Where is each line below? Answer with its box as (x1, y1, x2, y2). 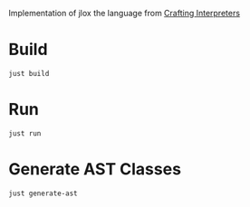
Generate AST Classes (8, 159, 182, 180)
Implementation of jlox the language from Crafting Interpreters (8, 8, 241, 18)
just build (8, 69, 50, 78)
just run (8, 128, 42, 138)
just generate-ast (8, 189, 78, 198)
